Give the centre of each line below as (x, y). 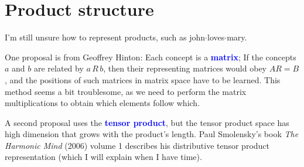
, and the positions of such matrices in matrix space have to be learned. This (143, 79)
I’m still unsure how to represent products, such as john (105, 37)
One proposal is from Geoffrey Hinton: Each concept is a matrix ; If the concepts (151, 57)
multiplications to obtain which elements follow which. (103, 103)
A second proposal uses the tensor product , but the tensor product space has (147, 122)
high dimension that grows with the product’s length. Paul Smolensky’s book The (152, 134)
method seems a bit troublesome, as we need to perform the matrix (126, 91)
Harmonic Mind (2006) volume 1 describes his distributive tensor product (137, 145)
